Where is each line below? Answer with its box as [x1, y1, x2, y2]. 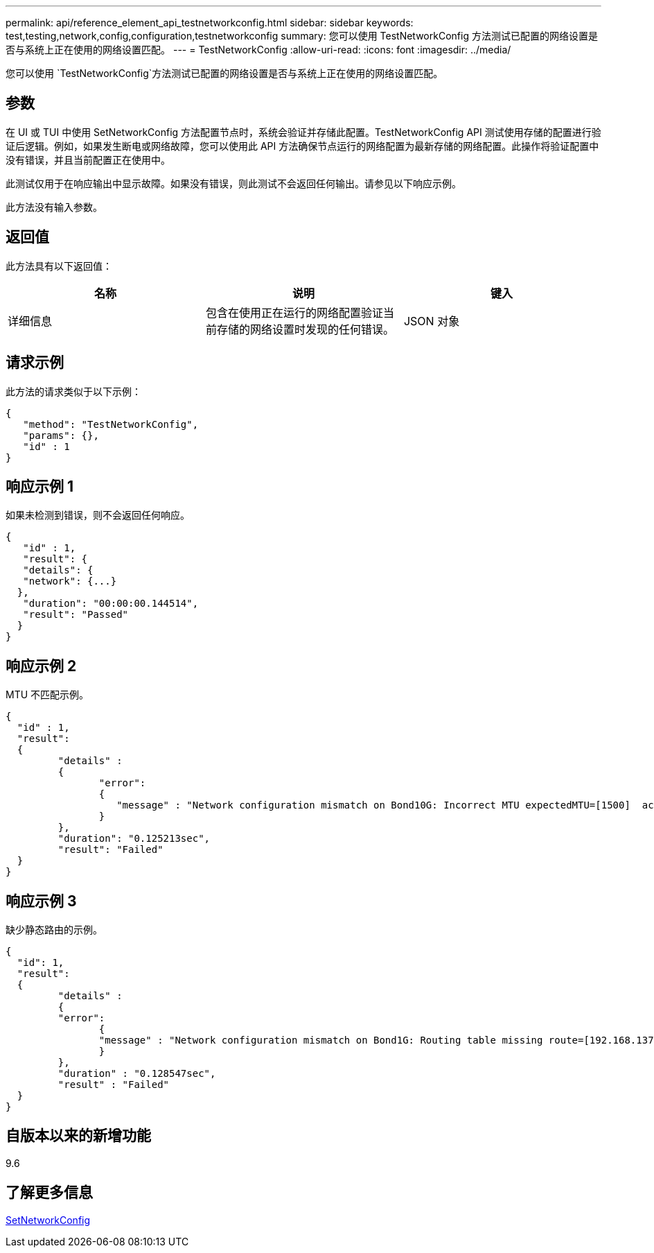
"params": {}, [23, 429, 99, 441]
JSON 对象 [403, 313, 460, 328]
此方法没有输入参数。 [6, 200, 103, 213]
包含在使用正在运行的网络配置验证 [205, 305, 383, 320]
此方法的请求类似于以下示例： [6, 385, 141, 397]
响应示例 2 [6, 657, 77, 675]
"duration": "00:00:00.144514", [23, 598, 199, 610]
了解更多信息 [6, 1184, 93, 1202]
